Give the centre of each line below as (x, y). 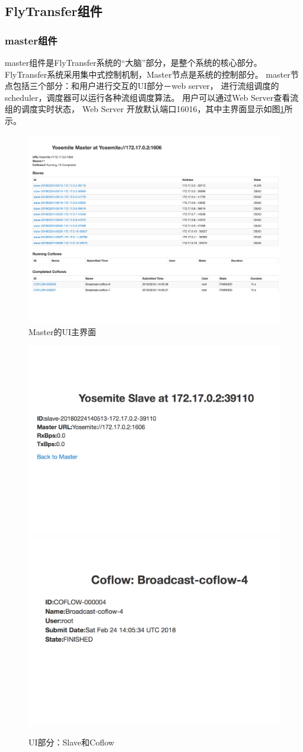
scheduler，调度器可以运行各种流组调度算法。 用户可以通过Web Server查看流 (152, 97)
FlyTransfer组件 (54, 11)
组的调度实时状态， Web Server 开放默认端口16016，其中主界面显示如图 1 (145, 109)
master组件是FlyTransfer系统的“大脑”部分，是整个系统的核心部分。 (133, 62)
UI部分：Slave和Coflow (71, 742)
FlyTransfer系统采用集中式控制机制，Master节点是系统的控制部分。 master (148, 74)
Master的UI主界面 (63, 331)
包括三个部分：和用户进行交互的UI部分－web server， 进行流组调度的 (146, 86)
